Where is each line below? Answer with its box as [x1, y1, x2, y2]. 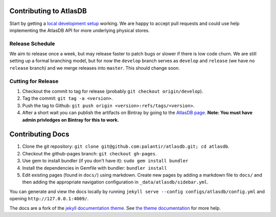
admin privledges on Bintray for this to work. [22, 117, 119, 123]
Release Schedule [9, 40, 55, 47]
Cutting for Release [9, 77, 59, 85]
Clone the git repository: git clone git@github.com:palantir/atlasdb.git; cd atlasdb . [22, 143, 229, 150]
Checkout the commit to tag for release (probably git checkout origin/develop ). [22, 88, 203, 94]
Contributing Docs [9, 130, 70, 139]
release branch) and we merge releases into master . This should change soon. [9, 65, 180, 71]
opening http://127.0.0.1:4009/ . [9, 196, 89, 202]
